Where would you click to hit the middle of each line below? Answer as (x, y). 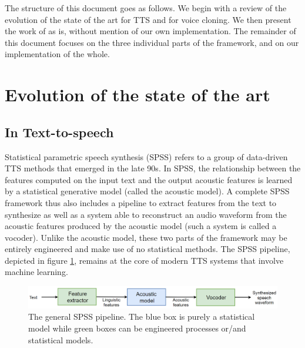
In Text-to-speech (59, 132)
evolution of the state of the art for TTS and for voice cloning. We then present (148, 19)
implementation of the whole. (57, 54)
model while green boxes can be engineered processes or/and (137, 328)
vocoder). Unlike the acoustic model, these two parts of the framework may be (146, 237)
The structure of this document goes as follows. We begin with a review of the (146, 8)
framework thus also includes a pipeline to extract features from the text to (141, 202)
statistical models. (61, 339)
